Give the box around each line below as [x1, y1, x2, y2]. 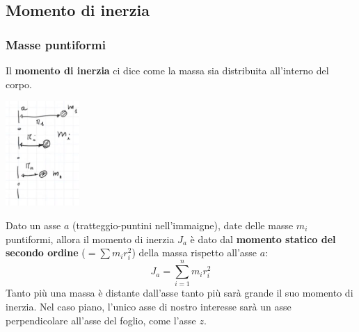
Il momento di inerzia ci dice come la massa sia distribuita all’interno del [6, 63, 329, 77]
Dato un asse [6, 217, 61, 232]
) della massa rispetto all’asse [131, 245, 257, 260]
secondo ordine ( [6, 245, 86, 260]
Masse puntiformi [6, 35, 106, 53]
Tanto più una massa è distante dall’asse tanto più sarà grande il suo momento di [6, 285, 353, 300]
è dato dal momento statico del [190, 231, 336, 246]
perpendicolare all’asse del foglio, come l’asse [6, 313, 196, 327]
